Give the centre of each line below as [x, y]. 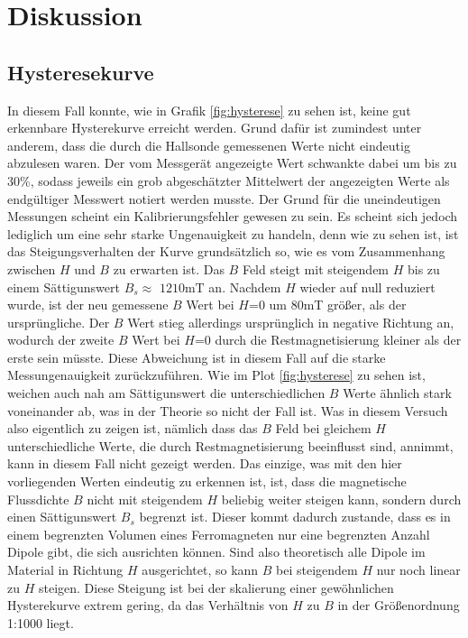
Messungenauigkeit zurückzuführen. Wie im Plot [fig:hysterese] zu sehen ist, [216, 375]
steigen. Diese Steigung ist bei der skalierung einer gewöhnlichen [216, 587]
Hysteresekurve [81, 72]
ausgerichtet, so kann [200, 570]
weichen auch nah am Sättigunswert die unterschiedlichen [166, 393]
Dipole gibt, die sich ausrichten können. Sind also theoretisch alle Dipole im [216, 552]
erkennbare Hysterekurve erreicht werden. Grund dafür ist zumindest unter [215, 128]
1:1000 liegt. [41, 622]
